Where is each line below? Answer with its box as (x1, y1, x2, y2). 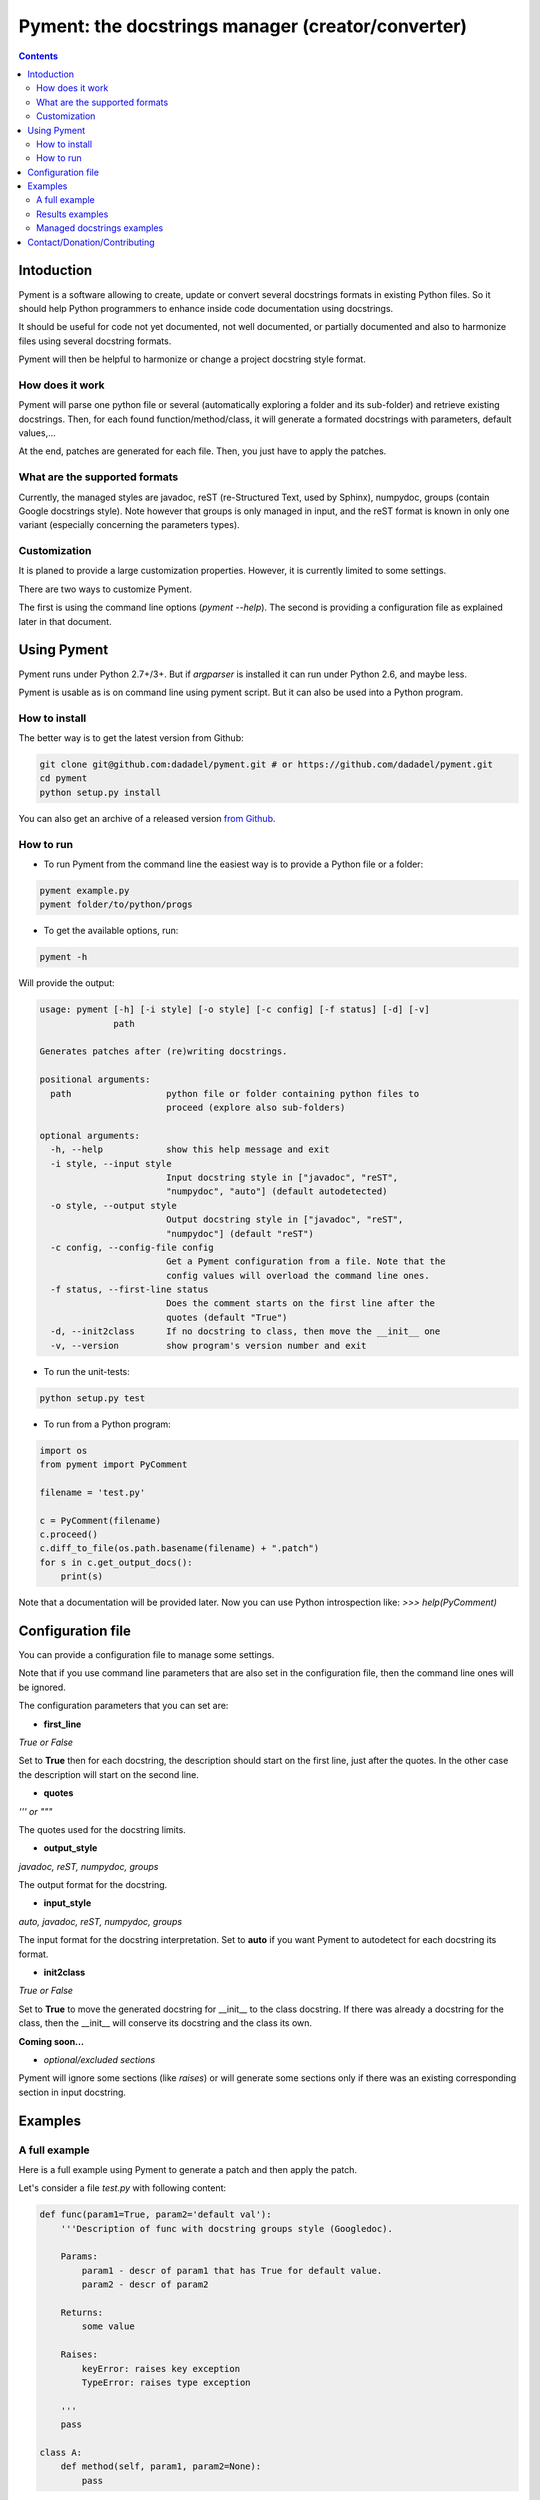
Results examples (36, 208, 109, 220)
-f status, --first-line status (50, 1284, 209, 1295)
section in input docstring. (18, 2086, 127, 2098)
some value (81, 2321, 135, 2332)
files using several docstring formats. (18, 335, 172, 347)
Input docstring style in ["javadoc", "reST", (165, 1171, 399, 1183)
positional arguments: (39, 1074, 151, 1085)
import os (39, 1445, 88, 1456)
